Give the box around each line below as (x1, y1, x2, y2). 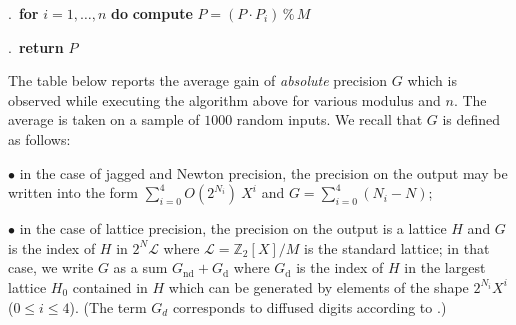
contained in (72, 276, 148, 297)
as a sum (113, 257, 168, 278)
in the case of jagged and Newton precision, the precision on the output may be (19, 162, 508, 183)
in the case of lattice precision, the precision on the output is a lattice (19, 218, 447, 239)
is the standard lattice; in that (304, 237, 490, 258)
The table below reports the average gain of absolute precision (8, 70, 388, 91)
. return (8, 36, 64, 57)
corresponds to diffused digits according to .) (172, 296, 447, 317)
